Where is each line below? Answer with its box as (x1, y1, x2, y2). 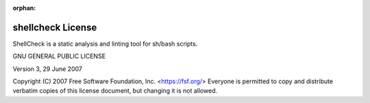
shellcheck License (12, 21, 97, 33)
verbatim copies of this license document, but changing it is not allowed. (12, 87, 218, 95)
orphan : (12, 4, 36, 12)
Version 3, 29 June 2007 (12, 65, 82, 73)
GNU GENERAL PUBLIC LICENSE (12, 52, 106, 61)
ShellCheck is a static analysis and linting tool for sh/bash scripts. (12, 40, 198, 48)
